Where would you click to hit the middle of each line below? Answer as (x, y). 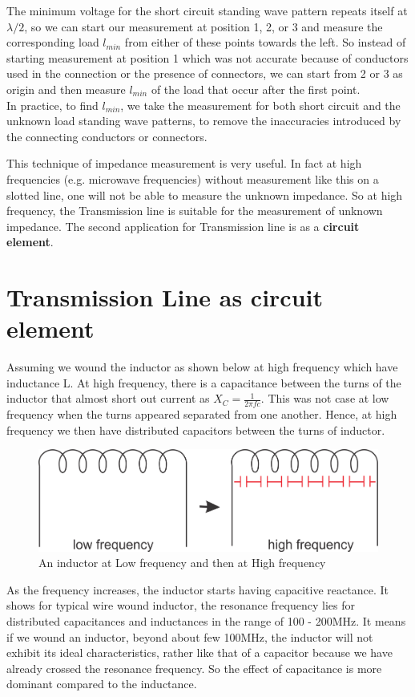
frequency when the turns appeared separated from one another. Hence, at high (202, 414)
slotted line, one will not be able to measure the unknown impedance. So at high (205, 195)
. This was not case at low (325, 398)
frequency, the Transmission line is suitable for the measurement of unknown (195, 211)
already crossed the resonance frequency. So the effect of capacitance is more (194, 668)
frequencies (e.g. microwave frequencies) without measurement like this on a (193, 178)
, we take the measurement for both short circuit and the (260, 105)
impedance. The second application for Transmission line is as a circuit (183, 226)
